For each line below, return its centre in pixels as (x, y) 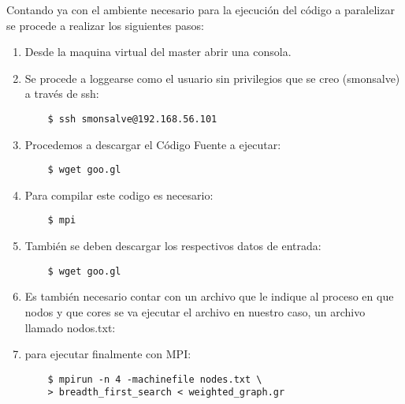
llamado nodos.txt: (70, 327)
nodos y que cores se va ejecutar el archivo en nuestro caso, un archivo (195, 311)
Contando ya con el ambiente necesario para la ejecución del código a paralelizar (201, 9)
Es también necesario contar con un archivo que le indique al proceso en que (209, 296)
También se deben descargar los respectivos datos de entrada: (173, 246)
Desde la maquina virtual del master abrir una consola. (158, 52)
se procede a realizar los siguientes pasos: (105, 25)
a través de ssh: (62, 94)
